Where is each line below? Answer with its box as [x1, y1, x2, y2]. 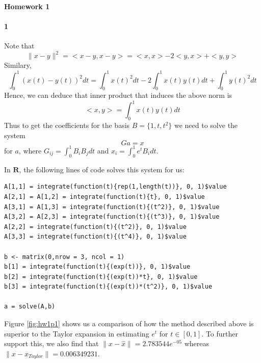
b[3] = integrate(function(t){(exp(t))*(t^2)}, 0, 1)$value [4, 283, 213, 291]
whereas [184, 338, 210, 349]
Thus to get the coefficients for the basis [4, 120, 130, 131]
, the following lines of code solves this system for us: [19, 164, 185, 174]
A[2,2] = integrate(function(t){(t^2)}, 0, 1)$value [4, 223, 187, 230]
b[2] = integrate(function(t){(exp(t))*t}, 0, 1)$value [4, 273, 198, 280]
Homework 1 [4, 1, 50, 11]
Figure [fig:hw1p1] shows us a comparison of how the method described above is [4, 318, 254, 329]
